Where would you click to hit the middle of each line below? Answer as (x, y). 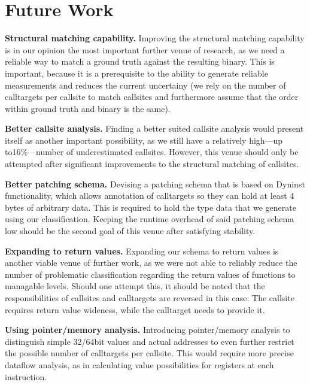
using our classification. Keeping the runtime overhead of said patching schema (150, 219)
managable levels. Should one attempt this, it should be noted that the (135, 286)
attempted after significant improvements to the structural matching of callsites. (152, 164)
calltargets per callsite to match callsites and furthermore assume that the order (152, 97)
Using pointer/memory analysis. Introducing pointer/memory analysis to (148, 330)
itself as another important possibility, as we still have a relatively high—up (144, 140)
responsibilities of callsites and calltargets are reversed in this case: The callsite (150, 298)
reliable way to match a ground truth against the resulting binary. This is (140, 61)
